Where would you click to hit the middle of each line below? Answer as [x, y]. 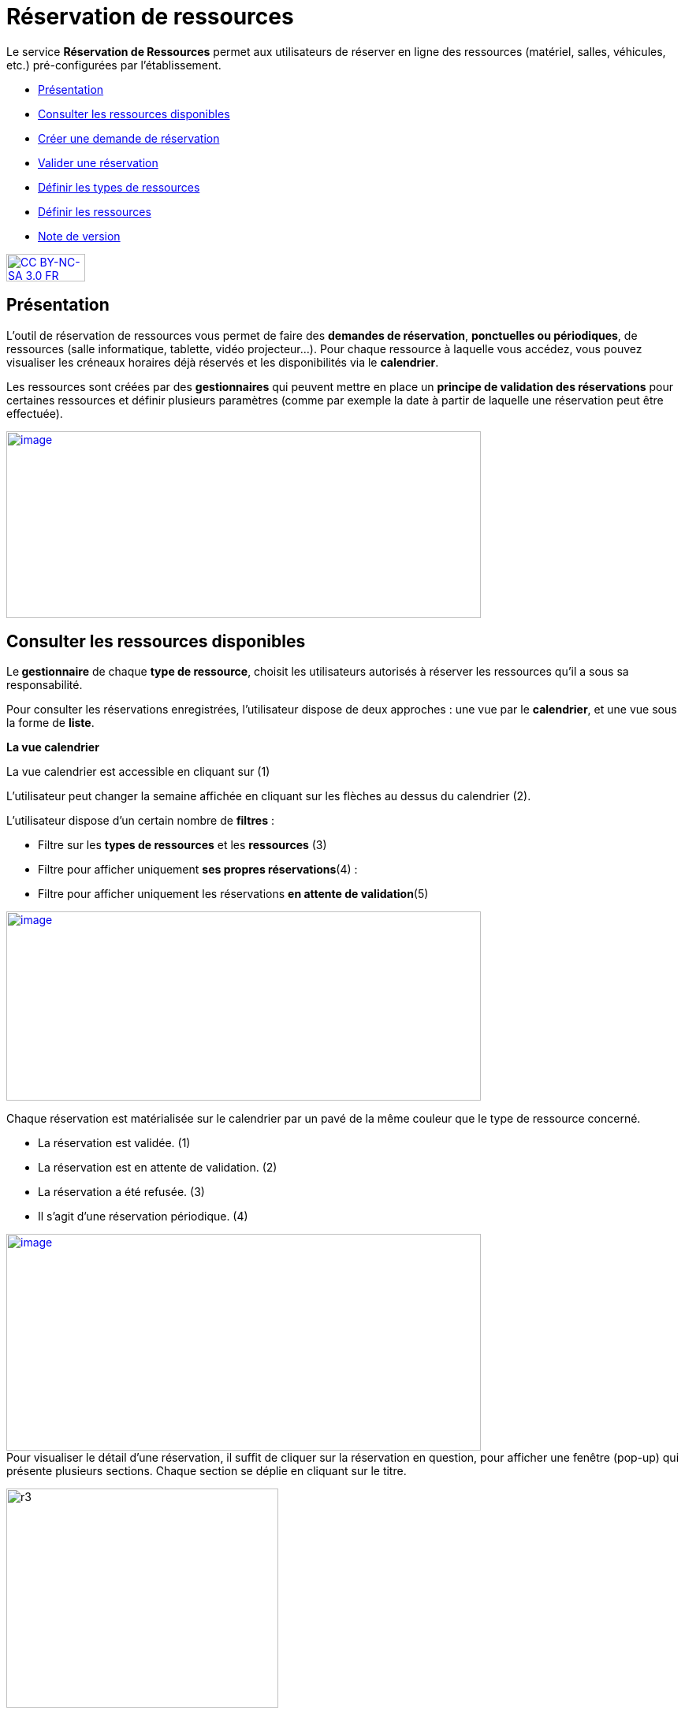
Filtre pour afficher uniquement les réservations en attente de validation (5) [233, 894]
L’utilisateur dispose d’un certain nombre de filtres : [141, 821]
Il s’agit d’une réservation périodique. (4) [143, 1217]
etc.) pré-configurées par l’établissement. [114, 65]
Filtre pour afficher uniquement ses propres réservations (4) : [198, 870]
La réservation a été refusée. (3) [121, 1192]
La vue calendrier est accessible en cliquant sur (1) [138, 772]
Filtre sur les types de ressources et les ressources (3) [182, 845]
